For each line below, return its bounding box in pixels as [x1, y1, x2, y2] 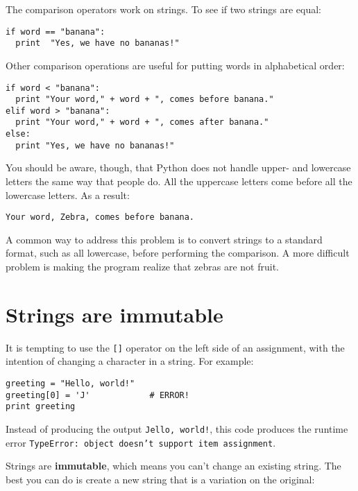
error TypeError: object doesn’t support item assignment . [6, 435, 276, 449]
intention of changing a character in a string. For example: [6, 354, 254, 368]
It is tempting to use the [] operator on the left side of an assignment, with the [6, 340, 345, 354]
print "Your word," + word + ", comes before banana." [15, 94, 274, 105]
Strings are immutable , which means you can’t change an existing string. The [6, 458, 341, 473]
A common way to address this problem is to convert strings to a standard [6, 232, 323, 246]
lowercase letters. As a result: [6, 187, 130, 202]
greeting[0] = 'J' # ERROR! [6, 390, 189, 400]
